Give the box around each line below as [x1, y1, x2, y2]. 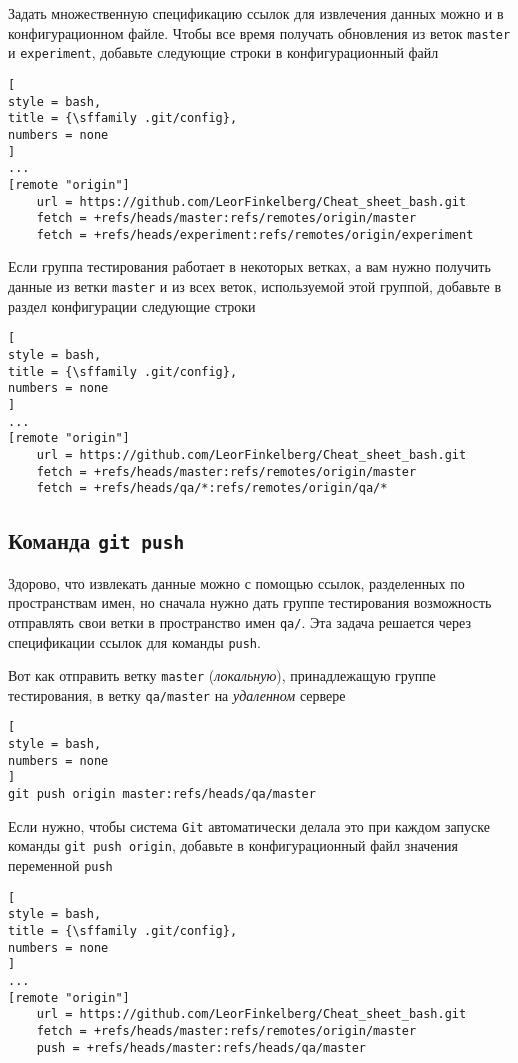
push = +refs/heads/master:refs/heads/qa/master [36, 1040, 366, 1055]
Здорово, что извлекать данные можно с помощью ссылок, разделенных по [8, 572, 465, 593]
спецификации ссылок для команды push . [8, 631, 261, 652]
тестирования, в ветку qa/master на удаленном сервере [8, 684, 346, 705]
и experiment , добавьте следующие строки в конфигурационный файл [8, 42, 439, 63]
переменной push [8, 855, 113, 876]
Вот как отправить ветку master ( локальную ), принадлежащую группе [8, 665, 436, 686]
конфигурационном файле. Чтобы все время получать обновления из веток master [8, 22, 511, 43]
